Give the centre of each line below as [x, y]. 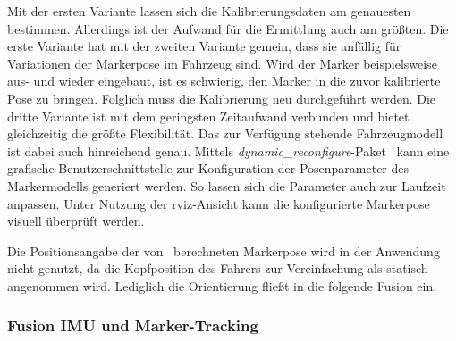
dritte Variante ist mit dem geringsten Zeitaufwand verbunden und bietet [208, 116]
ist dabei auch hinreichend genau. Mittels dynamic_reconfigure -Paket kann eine [228, 150]
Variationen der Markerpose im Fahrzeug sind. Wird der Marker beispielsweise [222, 63]
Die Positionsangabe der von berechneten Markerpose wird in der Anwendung [224, 250]
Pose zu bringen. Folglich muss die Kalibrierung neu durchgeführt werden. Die [222, 98]
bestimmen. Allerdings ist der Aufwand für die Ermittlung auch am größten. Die [228, 28]
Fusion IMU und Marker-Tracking [133, 325]
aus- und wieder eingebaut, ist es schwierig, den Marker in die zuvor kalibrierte [224, 81]
